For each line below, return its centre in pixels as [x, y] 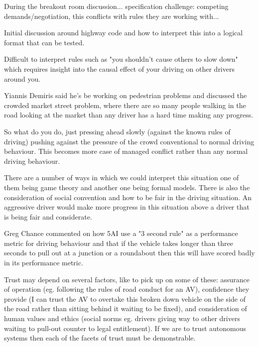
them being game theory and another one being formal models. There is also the [127, 187]
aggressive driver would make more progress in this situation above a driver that [127, 207]
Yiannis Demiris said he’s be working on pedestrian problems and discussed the [126, 95]
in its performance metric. [44, 263]
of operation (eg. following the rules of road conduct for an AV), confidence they [127, 289]
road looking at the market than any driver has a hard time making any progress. [129, 115]
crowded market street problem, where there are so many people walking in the [125, 105]
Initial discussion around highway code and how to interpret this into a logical [124, 33]
